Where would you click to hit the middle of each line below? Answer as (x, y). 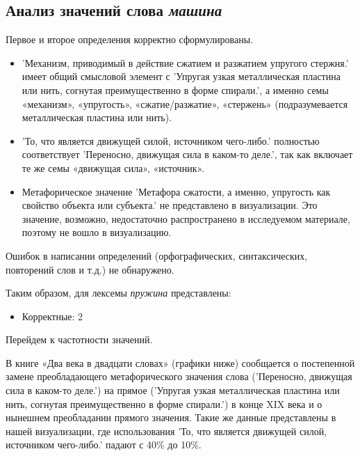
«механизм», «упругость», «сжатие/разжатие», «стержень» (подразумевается (185, 103)
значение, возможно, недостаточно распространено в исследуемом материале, (186, 218)
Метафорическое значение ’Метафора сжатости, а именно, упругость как (176, 191)
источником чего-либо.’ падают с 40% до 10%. (104, 445)
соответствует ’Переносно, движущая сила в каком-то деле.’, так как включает (187, 154)
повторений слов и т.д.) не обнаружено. (90, 269)
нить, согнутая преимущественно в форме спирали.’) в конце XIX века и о (164, 403)
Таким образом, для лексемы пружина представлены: (118, 293)
